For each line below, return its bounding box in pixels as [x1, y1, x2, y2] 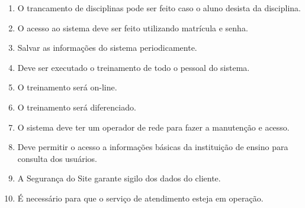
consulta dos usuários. [17, 152, 97, 164]
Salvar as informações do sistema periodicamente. [17, 41, 197, 54]
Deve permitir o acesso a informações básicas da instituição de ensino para [17, 141, 288, 153]
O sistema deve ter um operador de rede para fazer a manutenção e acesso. [17, 121, 290, 133]
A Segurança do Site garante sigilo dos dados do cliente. [17, 172, 221, 184]
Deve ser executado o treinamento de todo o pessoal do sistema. [17, 61, 250, 73]
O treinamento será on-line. [17, 81, 117, 93]
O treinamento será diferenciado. [17, 100, 136, 113]
